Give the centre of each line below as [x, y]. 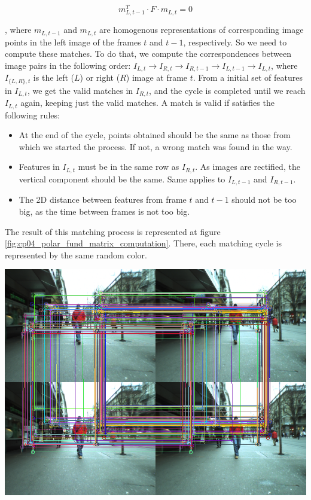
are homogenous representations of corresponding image [201, 30]
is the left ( [54, 77]
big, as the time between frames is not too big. [104, 211]
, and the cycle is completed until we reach [227, 90]
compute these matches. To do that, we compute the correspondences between [148, 54]
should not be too [264, 199]
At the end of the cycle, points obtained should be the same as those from [155, 135]
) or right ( [100, 77]
